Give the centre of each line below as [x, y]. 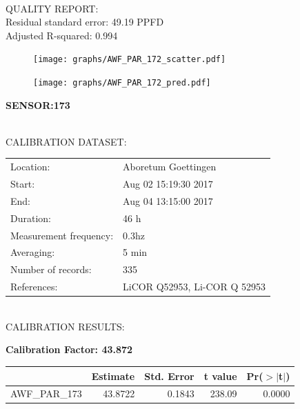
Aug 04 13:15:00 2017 [168, 200]
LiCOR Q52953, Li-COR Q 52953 [194, 287]
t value [220, 376]
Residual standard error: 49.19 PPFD [85, 22]
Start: [23, 184]
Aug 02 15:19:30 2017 [168, 184]
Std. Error [169, 376]
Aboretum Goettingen [170, 167]
